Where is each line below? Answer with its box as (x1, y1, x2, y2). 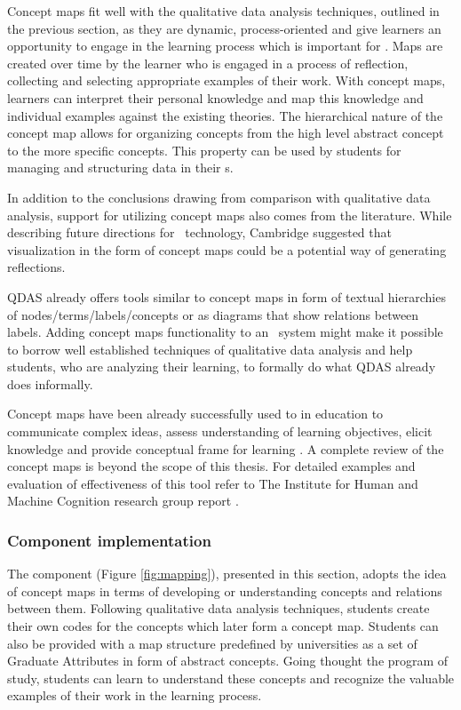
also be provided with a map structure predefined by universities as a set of (7, 634, 417, 652)
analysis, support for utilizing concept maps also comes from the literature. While (7, 205, 452, 224)
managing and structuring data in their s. (7, 158, 234, 177)
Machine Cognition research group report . (7, 491, 239, 510)
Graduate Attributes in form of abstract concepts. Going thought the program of (7, 651, 449, 670)
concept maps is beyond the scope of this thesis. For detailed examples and (7, 457, 416, 475)
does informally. (7, 374, 93, 393)
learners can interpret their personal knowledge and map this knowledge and (7, 88, 424, 107)
